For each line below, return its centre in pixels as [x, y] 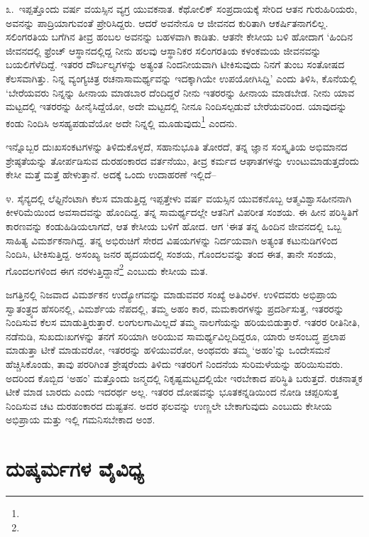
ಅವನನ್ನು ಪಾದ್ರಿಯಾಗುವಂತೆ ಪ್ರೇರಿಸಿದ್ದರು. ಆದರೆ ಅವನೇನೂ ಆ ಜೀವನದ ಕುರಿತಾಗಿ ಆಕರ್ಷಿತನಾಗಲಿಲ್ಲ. [167, 22]
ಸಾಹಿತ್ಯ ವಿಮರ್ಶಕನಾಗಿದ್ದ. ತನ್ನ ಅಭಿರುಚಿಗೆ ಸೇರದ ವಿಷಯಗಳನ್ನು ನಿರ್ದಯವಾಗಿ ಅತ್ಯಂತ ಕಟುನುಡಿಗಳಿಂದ [172, 240]
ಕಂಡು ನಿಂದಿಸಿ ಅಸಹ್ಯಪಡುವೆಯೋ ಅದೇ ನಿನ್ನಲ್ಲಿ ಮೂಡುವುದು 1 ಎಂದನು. [122, 121]
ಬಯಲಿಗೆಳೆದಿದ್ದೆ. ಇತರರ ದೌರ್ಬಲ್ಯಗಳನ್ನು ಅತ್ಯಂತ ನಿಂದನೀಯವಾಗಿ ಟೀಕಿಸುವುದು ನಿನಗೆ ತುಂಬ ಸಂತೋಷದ [175, 64]
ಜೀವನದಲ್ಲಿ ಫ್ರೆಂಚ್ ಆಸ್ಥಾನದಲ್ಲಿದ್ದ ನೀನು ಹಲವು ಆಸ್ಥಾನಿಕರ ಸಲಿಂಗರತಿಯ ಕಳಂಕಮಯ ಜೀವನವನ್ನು [164, 50]
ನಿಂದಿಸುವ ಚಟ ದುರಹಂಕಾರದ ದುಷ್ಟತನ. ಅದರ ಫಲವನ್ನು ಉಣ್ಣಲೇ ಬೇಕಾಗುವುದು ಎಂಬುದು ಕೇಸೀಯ [169, 405]
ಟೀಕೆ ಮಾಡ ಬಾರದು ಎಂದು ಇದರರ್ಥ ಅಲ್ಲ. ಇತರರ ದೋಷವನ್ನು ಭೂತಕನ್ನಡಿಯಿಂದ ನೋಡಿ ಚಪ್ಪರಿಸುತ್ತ [172, 392]
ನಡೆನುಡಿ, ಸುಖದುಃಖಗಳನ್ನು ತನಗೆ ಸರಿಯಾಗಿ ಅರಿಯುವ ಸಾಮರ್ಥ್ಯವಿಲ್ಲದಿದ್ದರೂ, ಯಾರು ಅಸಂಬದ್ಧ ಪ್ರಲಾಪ [176, 336]
